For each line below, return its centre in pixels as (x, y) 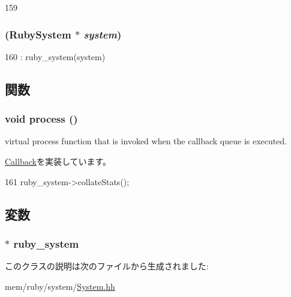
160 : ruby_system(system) (55, 56)
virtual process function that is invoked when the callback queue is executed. (146, 141)
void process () (41, 119)
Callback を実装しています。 (58, 161)
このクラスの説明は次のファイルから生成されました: (107, 266)
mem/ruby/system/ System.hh (60, 286)
